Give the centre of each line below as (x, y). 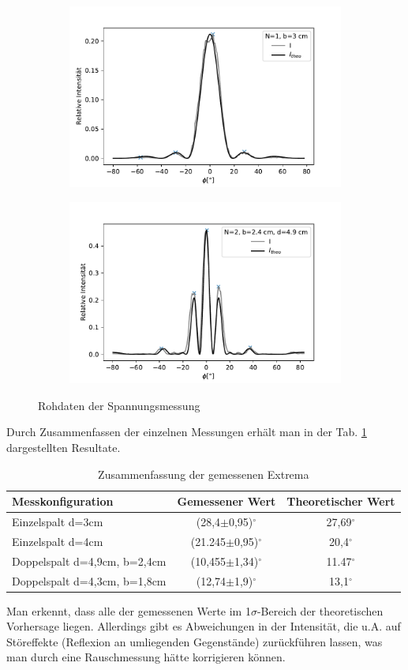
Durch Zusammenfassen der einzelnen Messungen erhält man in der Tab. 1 (187, 432)
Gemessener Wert (226, 501)
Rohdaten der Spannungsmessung (119, 405)
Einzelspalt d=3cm (58, 522)
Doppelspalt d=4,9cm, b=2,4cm (89, 561)
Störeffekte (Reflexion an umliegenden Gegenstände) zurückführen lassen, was (195, 641)
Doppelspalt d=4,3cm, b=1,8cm (89, 580)
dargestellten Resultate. (64, 448)
